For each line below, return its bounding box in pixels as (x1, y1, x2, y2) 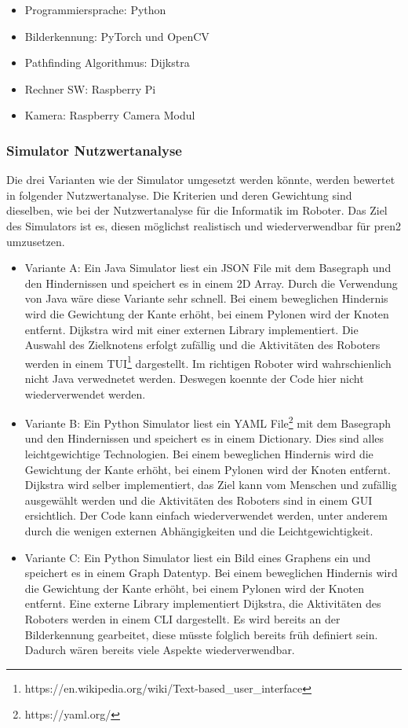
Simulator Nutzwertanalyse (6, 140, 182, 160)
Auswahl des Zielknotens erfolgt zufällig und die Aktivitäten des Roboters (24, 336, 381, 353)
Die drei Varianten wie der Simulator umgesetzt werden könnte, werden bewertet (6, 171, 395, 188)
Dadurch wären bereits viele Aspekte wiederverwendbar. (24, 642, 295, 658)
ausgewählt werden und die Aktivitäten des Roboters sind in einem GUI (24, 491, 373, 508)
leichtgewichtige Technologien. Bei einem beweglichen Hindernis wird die (24, 446, 373, 461)
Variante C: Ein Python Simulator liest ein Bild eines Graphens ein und (24, 549, 371, 565)
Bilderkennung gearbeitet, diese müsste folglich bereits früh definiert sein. (24, 626, 378, 642)
